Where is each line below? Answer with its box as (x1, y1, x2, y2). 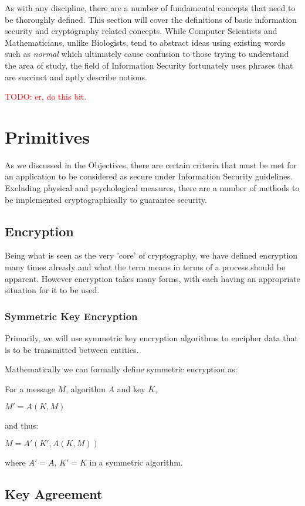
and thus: (5, 419, 39, 432)
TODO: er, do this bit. (5, 90, 87, 103)
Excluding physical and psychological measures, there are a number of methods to (5, 182, 300, 194)
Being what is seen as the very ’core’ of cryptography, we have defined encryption (5, 249, 298, 262)
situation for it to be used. (5, 284, 100, 296)
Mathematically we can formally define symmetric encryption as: (5, 363, 238, 375)
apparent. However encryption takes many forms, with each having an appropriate (5, 272, 301, 284)
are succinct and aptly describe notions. (5, 70, 147, 83)
